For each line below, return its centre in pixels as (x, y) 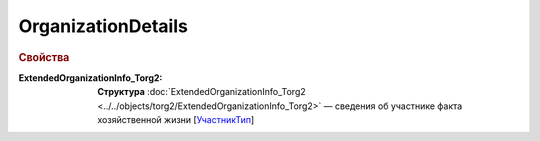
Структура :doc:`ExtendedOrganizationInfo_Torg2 (202, 92)
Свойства (44, 57)
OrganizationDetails (103, 26)
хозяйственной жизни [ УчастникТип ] (176, 119)
